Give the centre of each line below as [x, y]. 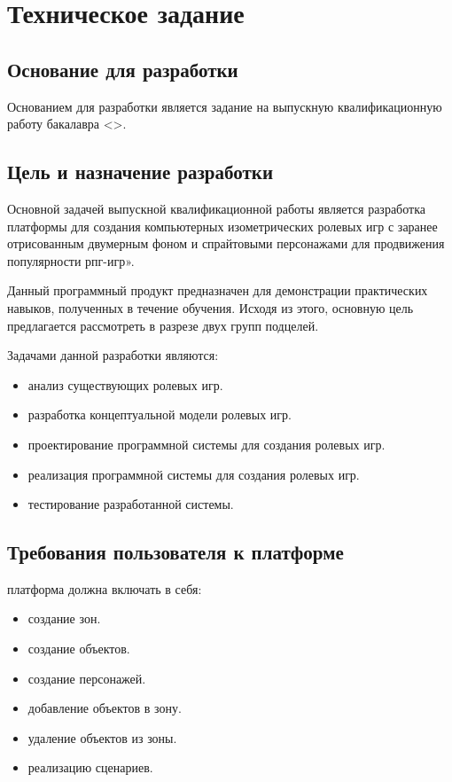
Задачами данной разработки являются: [113, 355]
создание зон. [64, 618]
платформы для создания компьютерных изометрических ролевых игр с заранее [222, 226]
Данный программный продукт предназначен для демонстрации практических [218, 290]
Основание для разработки [123, 69]
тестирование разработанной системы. [131, 504]
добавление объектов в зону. [105, 708]
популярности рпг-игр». [71, 260]
